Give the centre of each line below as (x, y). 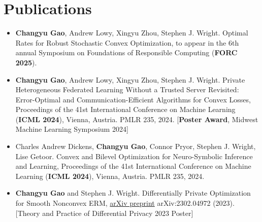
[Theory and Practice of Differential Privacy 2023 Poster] (104, 213)
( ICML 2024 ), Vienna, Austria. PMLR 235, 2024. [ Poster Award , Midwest (137, 119)
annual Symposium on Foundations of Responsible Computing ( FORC (126, 52)
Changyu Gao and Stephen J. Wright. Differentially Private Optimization (133, 193)
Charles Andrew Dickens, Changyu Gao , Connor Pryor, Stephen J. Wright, (136, 146)
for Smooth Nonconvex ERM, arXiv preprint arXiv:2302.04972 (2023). (125, 203)
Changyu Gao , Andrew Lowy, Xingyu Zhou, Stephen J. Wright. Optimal (132, 33)
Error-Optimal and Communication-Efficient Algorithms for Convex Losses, (133, 99)
